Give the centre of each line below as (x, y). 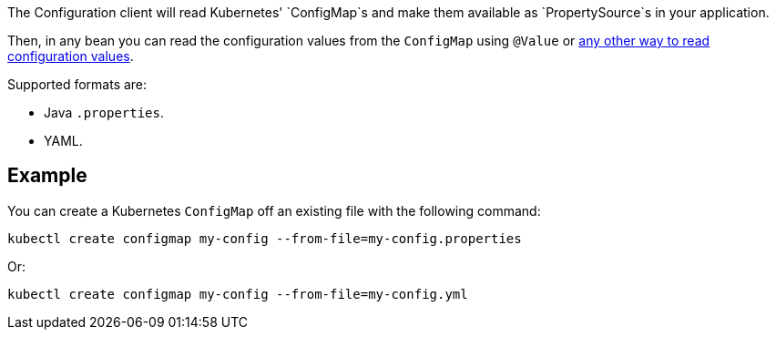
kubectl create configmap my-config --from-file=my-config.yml (238, 294)
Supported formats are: (77, 84)
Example (47, 176)
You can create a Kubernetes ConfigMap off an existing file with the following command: (274, 210)
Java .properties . (104, 112)
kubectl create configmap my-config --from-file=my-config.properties (265, 238)
